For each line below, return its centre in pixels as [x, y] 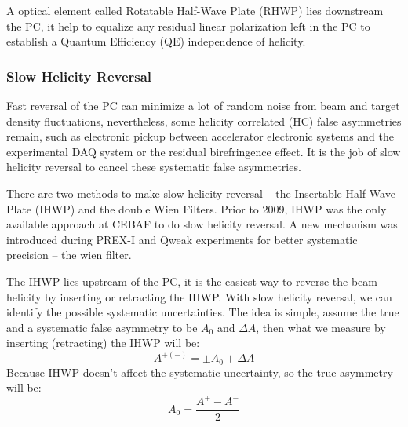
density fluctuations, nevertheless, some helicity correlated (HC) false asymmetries [204, 120]
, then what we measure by [321, 327]
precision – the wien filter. [69, 255]
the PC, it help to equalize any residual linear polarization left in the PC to [188, 26]
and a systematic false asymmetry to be [102, 327]
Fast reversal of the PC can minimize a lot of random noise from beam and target [203, 105]
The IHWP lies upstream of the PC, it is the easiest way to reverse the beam [192, 281]
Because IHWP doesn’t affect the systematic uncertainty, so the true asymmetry [200, 372]
